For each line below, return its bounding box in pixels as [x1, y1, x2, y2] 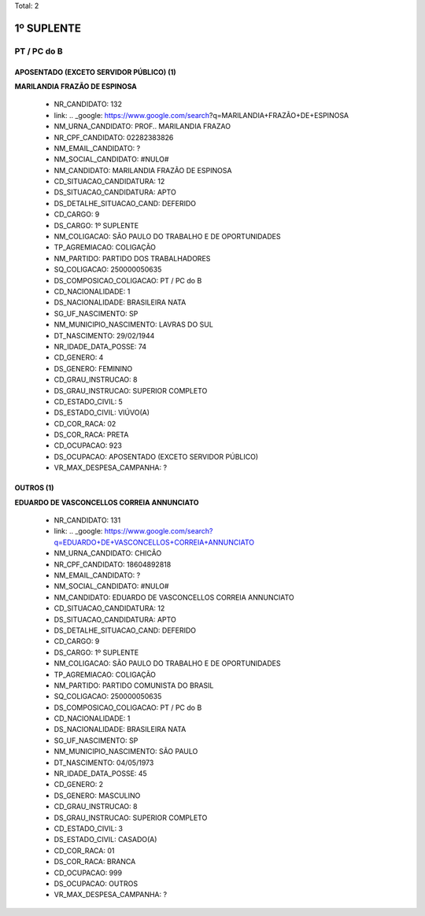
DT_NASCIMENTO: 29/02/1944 [54, 331, 155, 340]
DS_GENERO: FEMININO [54, 364, 133, 373]
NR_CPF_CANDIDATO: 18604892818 [54, 560, 172, 569]
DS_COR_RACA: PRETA [54, 430, 129, 440]
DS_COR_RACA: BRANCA [54, 857, 136, 866]
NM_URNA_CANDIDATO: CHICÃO [54, 548, 162, 558]
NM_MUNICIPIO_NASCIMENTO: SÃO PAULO [54, 747, 198, 756]
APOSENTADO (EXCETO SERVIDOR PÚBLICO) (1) [14, 67, 176, 76]
